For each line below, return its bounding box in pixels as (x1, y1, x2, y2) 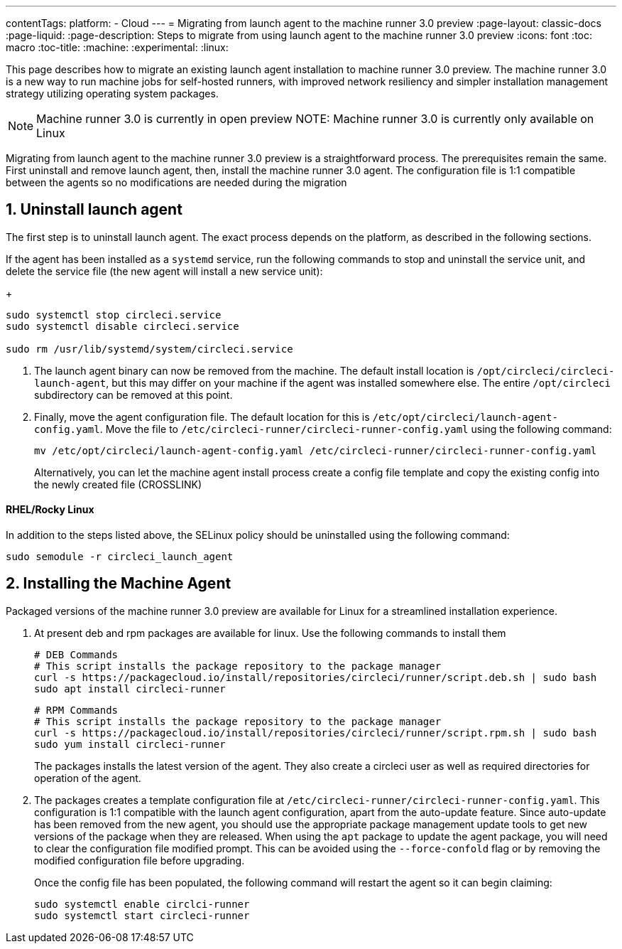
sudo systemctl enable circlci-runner (34, 898, 250, 910)
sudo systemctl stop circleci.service (6, 309, 222, 321)
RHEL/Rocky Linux (6, 503, 94, 516)
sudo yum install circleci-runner (34, 738, 226, 750)
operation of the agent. (34, 771, 141, 784)
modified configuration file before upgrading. (34, 854, 245, 867)
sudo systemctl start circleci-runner (34, 909, 250, 921)
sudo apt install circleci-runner (34, 682, 226, 695)
